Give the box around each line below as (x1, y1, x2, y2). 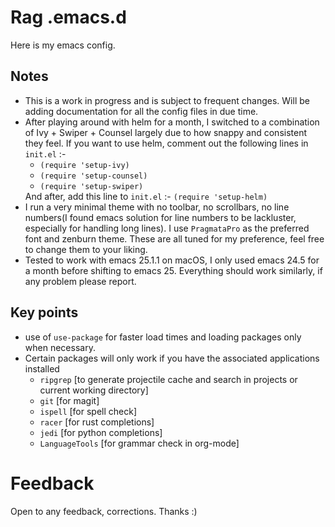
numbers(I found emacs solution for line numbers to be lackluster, (24, 211, 297, 223)
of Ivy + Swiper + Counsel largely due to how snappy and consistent (24, 126, 308, 138)
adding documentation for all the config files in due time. (24, 105, 259, 117)
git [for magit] (39, 394, 100, 406)
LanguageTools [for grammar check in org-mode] (39, 437, 240, 449)
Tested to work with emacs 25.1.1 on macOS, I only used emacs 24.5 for (24, 254, 320, 266)
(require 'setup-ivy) (39, 160, 130, 170)
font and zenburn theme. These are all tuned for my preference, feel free (24, 232, 325, 245)
